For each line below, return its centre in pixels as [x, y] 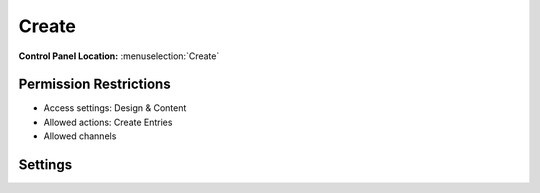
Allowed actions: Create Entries [108, 122]
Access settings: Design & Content [115, 108]
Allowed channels [80, 136]
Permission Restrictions [94, 84]
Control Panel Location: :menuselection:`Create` [119, 56]
